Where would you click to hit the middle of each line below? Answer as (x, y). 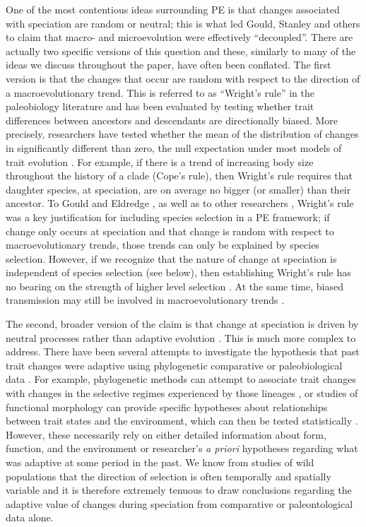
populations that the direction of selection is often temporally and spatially (169, 476)
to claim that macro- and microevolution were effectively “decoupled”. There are (179, 37)
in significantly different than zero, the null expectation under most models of (174, 147)
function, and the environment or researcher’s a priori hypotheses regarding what (182, 448)
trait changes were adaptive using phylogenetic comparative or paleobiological (174, 365)
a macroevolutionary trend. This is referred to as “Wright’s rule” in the (160, 92)
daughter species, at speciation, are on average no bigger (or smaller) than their (178, 189)
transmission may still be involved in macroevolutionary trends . (145, 300)
